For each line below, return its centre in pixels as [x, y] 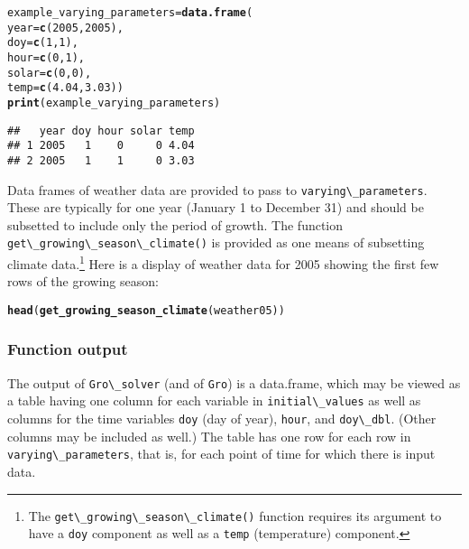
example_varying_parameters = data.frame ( [130, 13]
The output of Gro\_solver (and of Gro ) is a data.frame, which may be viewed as [234, 382]
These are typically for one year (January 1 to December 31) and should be [216, 207]
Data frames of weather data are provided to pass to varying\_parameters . [217, 189]
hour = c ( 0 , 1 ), [46, 57]
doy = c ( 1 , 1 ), [43, 43]
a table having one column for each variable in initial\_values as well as [214, 400]
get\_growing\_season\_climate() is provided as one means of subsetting [216, 242]
